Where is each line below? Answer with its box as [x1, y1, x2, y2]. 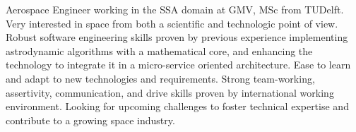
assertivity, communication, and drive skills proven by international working [6, 85, 334, 100]
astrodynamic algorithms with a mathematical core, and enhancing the [6, 43, 313, 58]
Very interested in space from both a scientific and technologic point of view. [6, 16, 338, 30]
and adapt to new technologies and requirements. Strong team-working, [6, 71, 315, 85]
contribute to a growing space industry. [6, 112, 175, 127]
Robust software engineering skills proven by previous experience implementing [6, 30, 348, 44]
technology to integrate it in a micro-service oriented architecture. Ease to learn [6, 57, 351, 72]
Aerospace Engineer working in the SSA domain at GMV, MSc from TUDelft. [6, 2, 344, 16]
